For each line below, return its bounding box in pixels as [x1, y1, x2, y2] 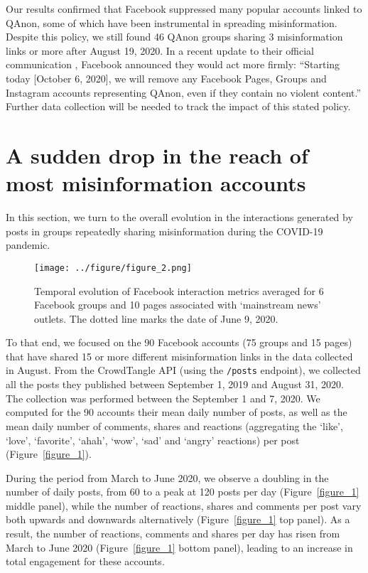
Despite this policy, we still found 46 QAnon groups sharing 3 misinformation [6, 29, 343, 44]
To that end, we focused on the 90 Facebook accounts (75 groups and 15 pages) [6, 335, 352, 350]
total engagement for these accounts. [6, 554, 165, 569]
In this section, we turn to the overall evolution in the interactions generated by [6, 210, 353, 225]
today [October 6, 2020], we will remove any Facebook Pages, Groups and [6, 70, 327, 85]
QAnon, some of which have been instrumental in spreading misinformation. [6, 15, 337, 30]
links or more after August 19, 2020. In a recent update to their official [6, 43, 314, 58]
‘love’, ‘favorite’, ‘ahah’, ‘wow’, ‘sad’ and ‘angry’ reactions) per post [6, 432, 300, 447]
